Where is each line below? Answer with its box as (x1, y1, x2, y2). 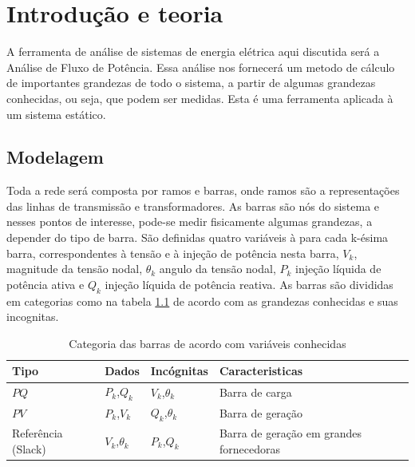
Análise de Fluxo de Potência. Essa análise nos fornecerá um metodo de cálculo (6, 58, 395, 75)
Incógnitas (150, 362, 208, 379)
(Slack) (12, 440, 46, 457)
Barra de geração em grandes (219, 425, 362, 441)
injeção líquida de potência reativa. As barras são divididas (105, 275, 393, 292)
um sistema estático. (6, 105, 106, 122)
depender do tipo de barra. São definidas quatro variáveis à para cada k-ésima (6, 229, 389, 246)
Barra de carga (219, 383, 292, 400)
